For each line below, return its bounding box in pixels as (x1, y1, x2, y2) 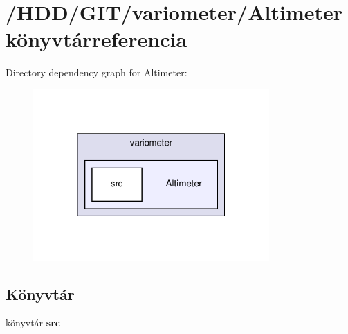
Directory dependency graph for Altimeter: (6, 65, 187, 80)
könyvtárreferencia (6, 25, 187, 53)
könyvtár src (6, 315, 60, 330)
